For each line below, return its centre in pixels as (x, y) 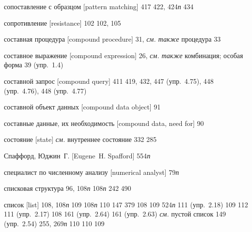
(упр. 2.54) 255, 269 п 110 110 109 (54, 223)
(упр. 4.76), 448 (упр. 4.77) (45, 90)
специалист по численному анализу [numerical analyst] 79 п (92, 172)
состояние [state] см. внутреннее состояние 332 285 (80, 139)
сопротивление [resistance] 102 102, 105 (63, 23)
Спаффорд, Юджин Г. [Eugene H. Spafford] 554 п (77, 155)
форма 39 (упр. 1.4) (34, 65)
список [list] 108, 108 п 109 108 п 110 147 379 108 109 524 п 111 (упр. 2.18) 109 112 (126, 204)
